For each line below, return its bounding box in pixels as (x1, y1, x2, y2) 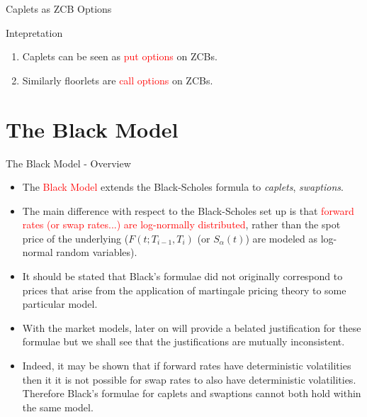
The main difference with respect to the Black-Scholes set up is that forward (22, 203, 354, 218)
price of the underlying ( (22, 230, 129, 245)
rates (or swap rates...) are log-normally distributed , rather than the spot (22, 217, 341, 232)
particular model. (22, 296, 98, 311)
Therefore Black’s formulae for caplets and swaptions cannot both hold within (22, 386, 361, 401)
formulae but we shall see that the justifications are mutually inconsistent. (22, 334, 345, 349)
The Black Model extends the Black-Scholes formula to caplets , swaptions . (22, 179, 344, 194)
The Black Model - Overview (6, 155, 131, 170)
